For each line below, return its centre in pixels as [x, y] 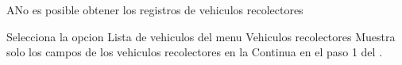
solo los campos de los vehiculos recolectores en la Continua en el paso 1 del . [195, 52]
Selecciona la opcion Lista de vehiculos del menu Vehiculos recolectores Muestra [201, 36]
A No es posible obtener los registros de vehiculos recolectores [155, 10]
